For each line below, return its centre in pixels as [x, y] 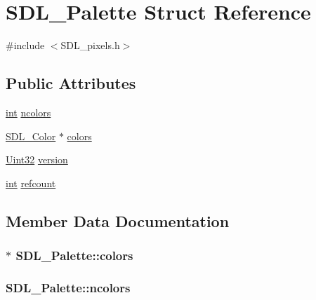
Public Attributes [71, 83]
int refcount [31, 183]
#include [25, 45]
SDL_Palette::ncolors [68, 287]
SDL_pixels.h [90, 45]
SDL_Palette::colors [74, 255]
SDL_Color [31, 136]
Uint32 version [37, 159]
